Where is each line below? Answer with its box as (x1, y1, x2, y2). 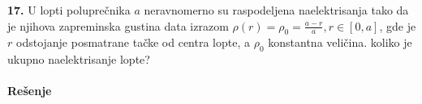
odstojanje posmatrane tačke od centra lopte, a (15, 34, 250, 51)
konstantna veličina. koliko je (268, 34, 412, 51)
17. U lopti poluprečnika (7, 2, 131, 18)
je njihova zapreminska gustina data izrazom (7, 17, 229, 34)
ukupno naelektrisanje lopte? (7, 51, 150, 68)
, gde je (379, 17, 416, 34)
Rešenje (7, 82, 52, 99)
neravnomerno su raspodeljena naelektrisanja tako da (144, 2, 409, 18)
